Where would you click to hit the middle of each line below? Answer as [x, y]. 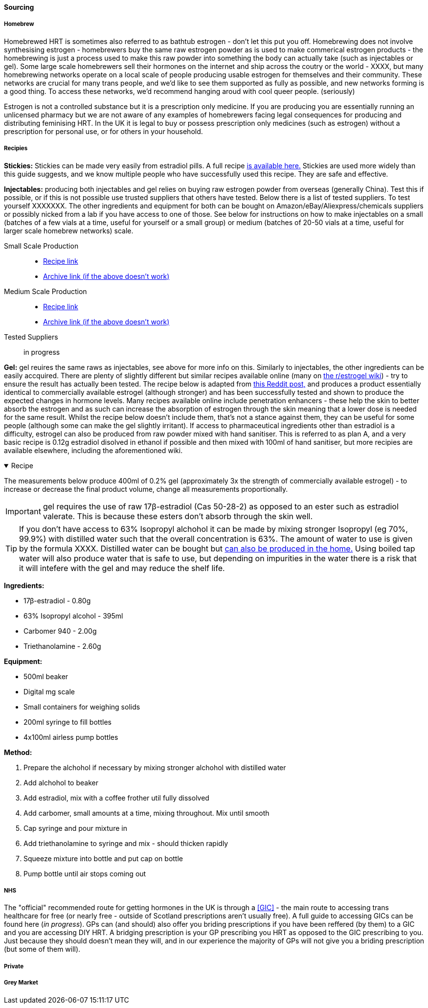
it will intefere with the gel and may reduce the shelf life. [122, 568]
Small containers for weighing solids [82, 707]
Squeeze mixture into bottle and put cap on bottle [103, 858]
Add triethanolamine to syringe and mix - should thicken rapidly [126, 843]
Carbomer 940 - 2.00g [60, 631]
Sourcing [19, 7]
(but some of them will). [42, 949]
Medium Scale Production [45, 291]
